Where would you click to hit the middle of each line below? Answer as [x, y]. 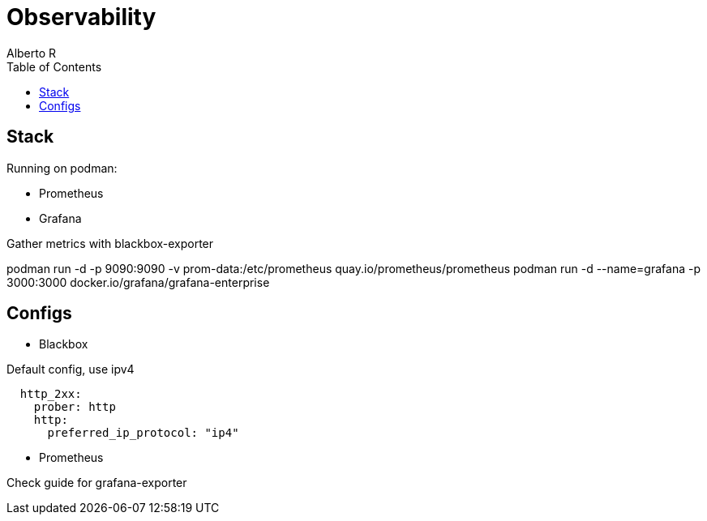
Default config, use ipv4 [71, 369]
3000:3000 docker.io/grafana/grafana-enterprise [138, 282]
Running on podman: [62, 168]
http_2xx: [51, 394]
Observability [81, 17]
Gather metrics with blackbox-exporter [110, 243]
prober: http [75, 407]
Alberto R [32, 53]
